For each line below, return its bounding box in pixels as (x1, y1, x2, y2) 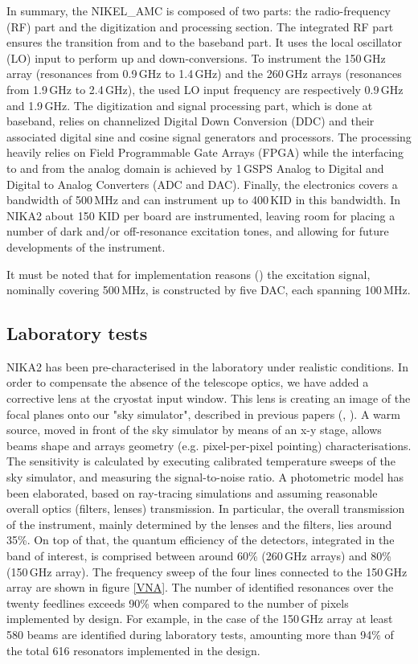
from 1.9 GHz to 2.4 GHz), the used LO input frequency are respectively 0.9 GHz (6, 80, 404, 97)
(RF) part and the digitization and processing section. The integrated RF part (6, 18, 394, 35)
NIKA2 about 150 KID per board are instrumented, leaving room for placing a (6, 207, 395, 223)
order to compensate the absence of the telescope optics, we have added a (6, 374, 369, 391)
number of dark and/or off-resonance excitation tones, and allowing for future (6, 223, 389, 240)
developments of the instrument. (6, 238, 166, 255)
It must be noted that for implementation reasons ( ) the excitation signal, (6, 265, 371, 282)
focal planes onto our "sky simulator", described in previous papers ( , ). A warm (6, 405, 400, 422)
